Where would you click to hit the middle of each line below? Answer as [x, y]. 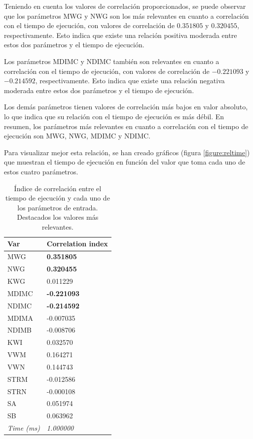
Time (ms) [24, 428]
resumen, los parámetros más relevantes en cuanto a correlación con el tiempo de [126, 126]
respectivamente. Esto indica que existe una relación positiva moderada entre [121, 35]
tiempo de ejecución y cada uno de [57, 198]
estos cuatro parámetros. [41, 171]
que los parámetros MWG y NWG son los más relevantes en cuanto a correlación [126, 16]
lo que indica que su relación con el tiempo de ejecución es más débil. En [114, 116]
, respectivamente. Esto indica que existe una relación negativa [130, 81]
